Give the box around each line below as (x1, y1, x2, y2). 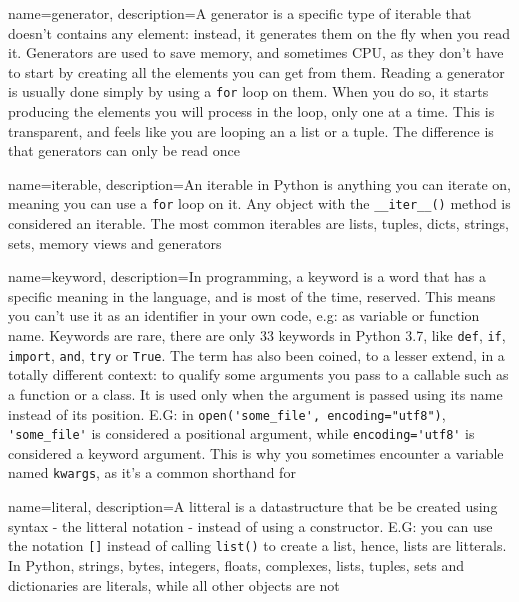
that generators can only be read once (8, 140, 240, 161)
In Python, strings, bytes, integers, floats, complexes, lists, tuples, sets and (8, 554, 465, 575)
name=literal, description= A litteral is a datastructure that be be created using (8, 496, 498, 517)
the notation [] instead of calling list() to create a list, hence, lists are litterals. (8, 535, 507, 556)
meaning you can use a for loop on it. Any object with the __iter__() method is (8, 193, 511, 214)
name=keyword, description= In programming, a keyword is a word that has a (8, 266, 487, 287)
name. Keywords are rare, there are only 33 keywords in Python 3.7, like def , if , (8, 325, 506, 346)
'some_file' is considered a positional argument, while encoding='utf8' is (8, 423, 475, 444)
